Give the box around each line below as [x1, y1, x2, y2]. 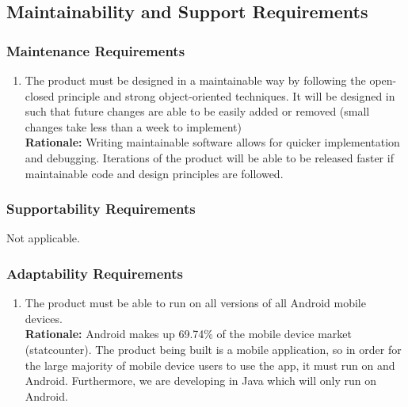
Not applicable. [6, 230, 80, 246]
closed [25, 87, 55, 104]
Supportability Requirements [6, 199, 196, 219]
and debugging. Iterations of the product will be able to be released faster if [25, 149, 394, 165]
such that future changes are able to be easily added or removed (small [25, 103, 370, 120]
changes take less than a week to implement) [25, 118, 242, 135]
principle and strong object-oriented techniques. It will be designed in [58, 87, 395, 104]
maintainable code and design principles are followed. [25, 165, 284, 181]
